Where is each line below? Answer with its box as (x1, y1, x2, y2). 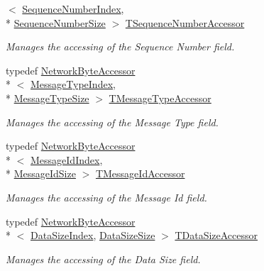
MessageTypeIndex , (31, 77, 116, 92)
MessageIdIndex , (31, 152, 103, 167)
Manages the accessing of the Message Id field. (6, 189, 207, 204)
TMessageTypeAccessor (109, 90, 211, 105)
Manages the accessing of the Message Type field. (6, 114, 219, 129)
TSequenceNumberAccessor (125, 15, 245, 30)
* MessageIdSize (6, 166, 76, 181)
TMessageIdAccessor (95, 166, 185, 181)
